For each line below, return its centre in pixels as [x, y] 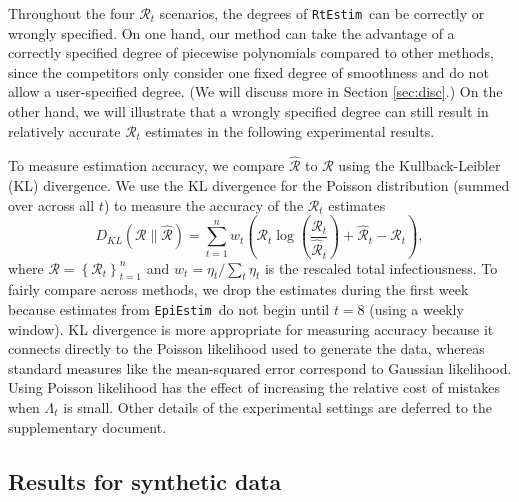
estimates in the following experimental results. [290, 130]
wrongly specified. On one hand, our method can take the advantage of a [231, 32]
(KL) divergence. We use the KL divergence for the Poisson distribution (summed [259, 185]
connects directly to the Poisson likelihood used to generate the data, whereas [246, 348]
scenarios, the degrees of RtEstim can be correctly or [322, 13]
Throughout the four [71, 13]
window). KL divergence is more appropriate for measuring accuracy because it [251, 328]
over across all [51, 204]
